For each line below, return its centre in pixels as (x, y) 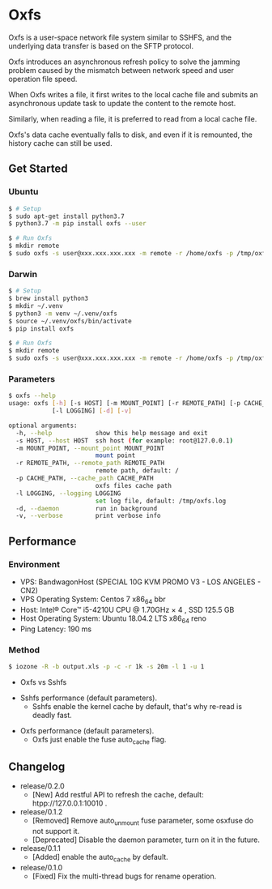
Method (24, 650)
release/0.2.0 (42, 786)
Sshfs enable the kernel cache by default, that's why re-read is (137, 706)
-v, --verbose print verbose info (88, 516)
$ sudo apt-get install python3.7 (67, 216)
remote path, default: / (137, 471)
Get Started (38, 169)
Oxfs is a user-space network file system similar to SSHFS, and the (120, 37)
